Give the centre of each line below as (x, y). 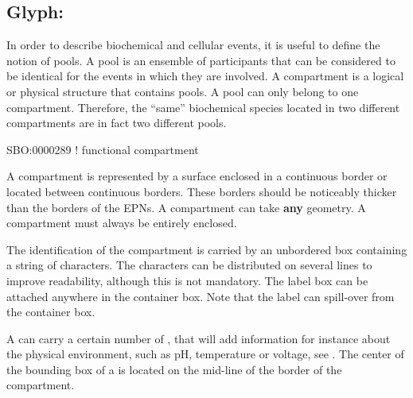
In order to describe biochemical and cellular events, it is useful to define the (193, 45)
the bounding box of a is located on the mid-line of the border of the (174, 369)
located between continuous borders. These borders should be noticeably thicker (202, 191)
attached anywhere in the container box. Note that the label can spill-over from (201, 296)
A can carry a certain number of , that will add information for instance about (199, 338)
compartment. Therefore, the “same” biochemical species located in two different (203, 107)
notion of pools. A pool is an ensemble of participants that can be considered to (201, 60)
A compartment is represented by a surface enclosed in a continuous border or (197, 176)
